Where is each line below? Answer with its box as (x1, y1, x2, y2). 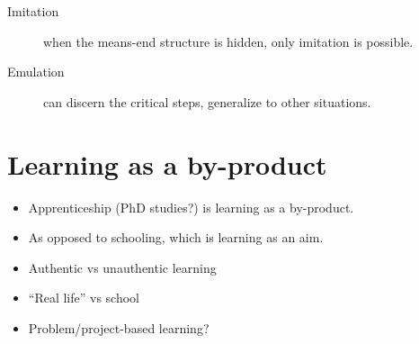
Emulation (7, 62, 65, 81)
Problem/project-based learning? (28, 318, 209, 337)
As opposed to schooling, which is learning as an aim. (28, 228, 324, 247)
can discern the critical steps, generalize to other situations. (43, 92, 371, 111)
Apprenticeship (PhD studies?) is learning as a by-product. (28, 197, 354, 216)
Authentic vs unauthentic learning (28, 258, 217, 276)
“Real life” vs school (28, 288, 140, 307)
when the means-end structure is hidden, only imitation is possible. (43, 32, 414, 50)
